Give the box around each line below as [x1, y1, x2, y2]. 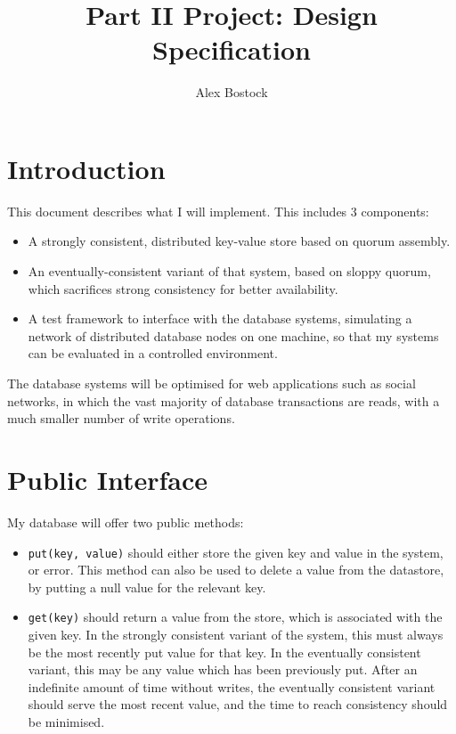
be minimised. [28, 712, 105, 730]
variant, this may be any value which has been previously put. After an [28, 660, 418, 679]
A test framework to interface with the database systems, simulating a [28, 309, 412, 328]
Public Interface [7, 461, 208, 497]
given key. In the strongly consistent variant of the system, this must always [28, 625, 444, 643]
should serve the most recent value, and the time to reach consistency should [28, 695, 448, 714]
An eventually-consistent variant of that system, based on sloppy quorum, [28, 262, 431, 281]
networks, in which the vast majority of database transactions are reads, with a [7, 391, 440, 410]
